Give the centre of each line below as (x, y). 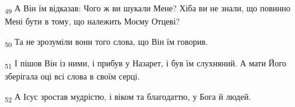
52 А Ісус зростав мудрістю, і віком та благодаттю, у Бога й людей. (128, 97)
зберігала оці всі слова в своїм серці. (72, 76)
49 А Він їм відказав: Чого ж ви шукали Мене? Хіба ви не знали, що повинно (148, 9)
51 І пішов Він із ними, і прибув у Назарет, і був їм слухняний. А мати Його (146, 63)
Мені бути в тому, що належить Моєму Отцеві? (93, 21)
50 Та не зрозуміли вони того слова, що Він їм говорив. (106, 42)
